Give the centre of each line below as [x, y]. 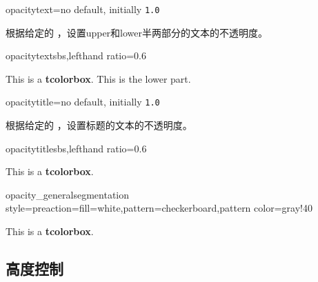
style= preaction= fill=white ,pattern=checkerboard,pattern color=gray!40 [159, 208]
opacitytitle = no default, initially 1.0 [83, 102]
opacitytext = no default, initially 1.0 [83, 9]
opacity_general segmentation [68, 194]
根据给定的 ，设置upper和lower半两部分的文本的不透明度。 [137, 32]
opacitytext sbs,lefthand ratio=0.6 [76, 56]
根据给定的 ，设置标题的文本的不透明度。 [99, 125]
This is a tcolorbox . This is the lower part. [98, 78]
